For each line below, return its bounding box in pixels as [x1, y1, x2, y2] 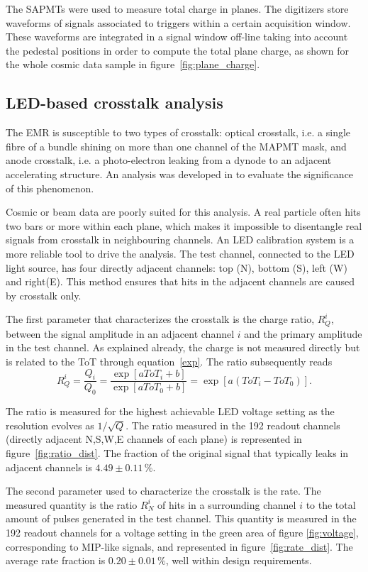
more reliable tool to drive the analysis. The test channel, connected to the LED [6, 246, 355, 260]
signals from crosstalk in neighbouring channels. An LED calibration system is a [6, 232, 355, 247]
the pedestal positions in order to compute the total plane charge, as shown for [6, 43, 349, 57]
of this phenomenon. [6, 180, 94, 195]
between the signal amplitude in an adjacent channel [6, 326, 235, 341]
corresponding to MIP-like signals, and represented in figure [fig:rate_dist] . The [6, 539, 353, 554]
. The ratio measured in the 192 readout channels [126, 417, 340, 432]
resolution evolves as [6, 417, 94, 432]
